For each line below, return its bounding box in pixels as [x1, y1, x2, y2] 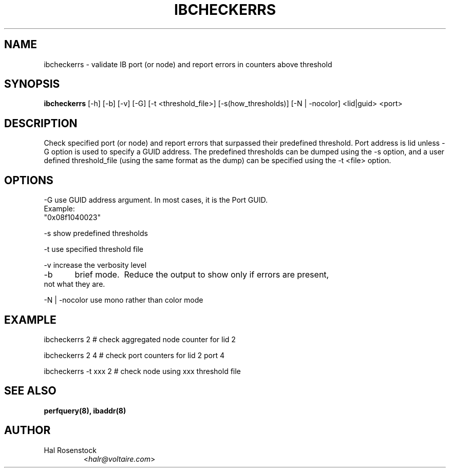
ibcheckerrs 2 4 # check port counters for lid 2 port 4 [44, 350, 225, 360]
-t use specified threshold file [44, 245, 144, 254]
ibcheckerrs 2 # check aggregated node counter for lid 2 [44, 335, 236, 344]
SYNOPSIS [4, 77, 60, 91]
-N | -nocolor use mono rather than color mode [44, 296, 203, 305]
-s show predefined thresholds [44, 229, 148, 238]
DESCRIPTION [4, 116, 78, 130]
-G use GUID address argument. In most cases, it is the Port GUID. [44, 195, 268, 205]
